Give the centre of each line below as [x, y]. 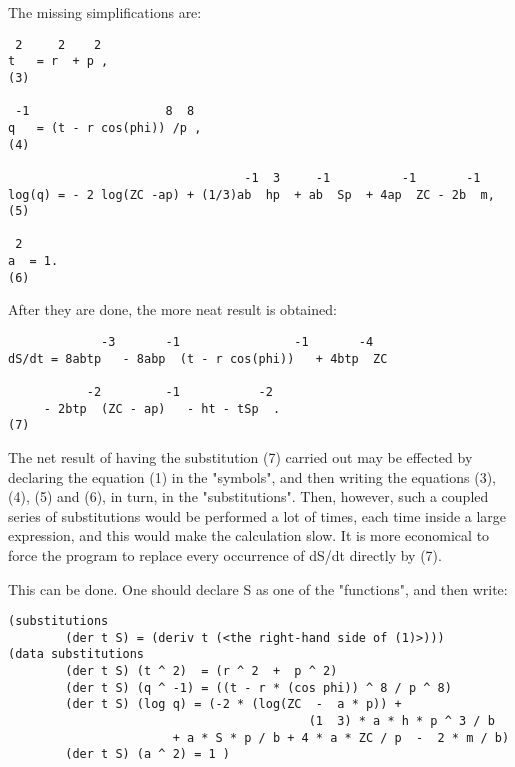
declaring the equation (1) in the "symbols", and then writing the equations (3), [252, 476]
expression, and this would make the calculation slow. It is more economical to [249, 535]
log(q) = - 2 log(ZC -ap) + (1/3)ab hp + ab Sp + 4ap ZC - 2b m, [251, 194]
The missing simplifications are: [105, 12]
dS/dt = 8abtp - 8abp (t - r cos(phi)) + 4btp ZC [198, 358]
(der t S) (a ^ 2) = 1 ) [147, 754]
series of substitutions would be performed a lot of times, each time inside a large [257, 515]
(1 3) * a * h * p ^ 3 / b [401, 721]
